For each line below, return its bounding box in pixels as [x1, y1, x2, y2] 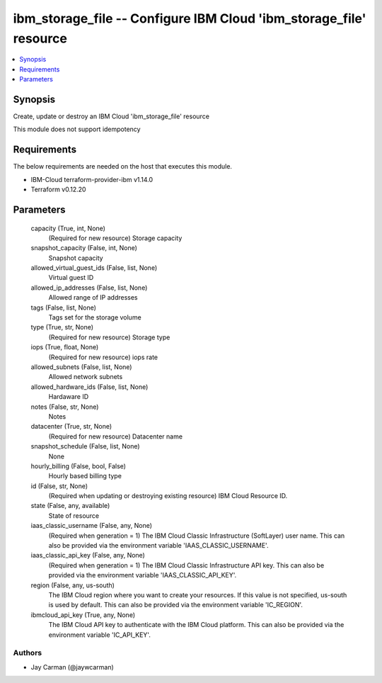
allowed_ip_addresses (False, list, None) [30, 283, 148, 292]
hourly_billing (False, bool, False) [30, 461, 127, 470]
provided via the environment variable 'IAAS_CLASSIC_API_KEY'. [48, 571, 237, 580]
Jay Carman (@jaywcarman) [30, 662, 115, 671]
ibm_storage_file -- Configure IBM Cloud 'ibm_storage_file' [13, 11, 366, 26]
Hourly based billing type [48, 472, 122, 480]
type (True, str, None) [30, 323, 94, 332]
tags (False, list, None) [30, 303, 97, 312]
